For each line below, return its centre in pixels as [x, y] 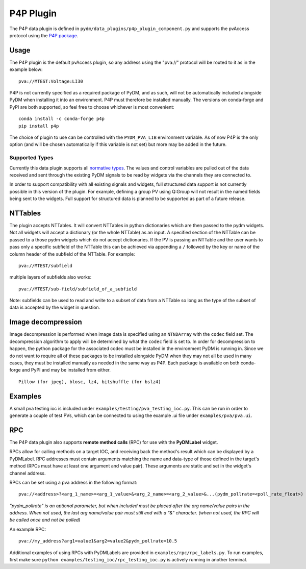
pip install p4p [39, 126]
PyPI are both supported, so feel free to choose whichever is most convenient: [92, 107]
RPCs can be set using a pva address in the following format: [73, 482]
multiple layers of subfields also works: [50, 277]
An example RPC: [28, 529]
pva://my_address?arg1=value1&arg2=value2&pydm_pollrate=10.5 [98, 541]
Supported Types [31, 158]
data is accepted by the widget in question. [55, 307]
